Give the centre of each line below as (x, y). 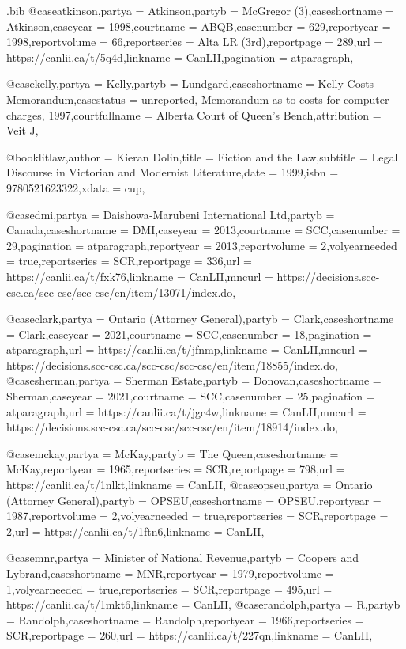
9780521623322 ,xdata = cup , (76, 187)
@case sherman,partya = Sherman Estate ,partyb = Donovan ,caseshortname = (194, 380)
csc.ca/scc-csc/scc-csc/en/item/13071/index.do (120, 292)
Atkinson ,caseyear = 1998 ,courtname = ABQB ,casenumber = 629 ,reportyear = (199, 26)
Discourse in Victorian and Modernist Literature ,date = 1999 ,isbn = (173, 172)
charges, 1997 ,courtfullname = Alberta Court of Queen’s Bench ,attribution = (194, 114)
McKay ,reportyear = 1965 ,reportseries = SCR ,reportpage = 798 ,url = (176, 469)
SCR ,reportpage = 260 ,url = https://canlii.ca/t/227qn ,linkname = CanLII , (190, 635)
